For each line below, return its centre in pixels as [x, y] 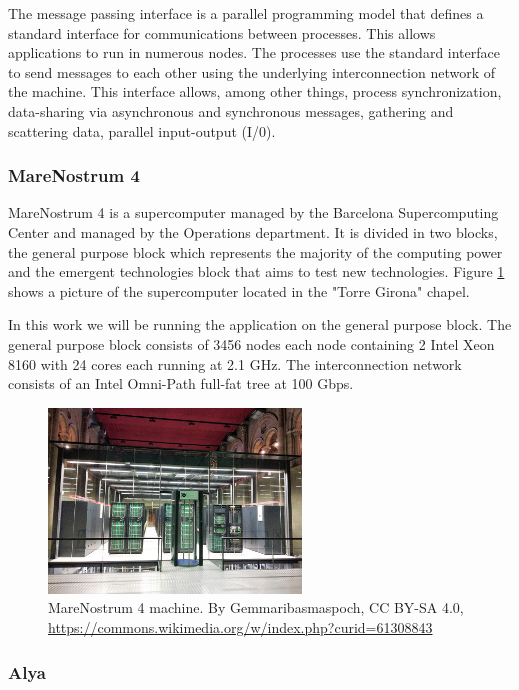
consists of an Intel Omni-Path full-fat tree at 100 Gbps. [181, 383]
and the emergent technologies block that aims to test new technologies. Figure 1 [256, 271]
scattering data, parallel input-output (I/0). [142, 130]
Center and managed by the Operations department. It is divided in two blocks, [253, 231]
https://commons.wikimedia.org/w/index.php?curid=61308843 [240, 627]
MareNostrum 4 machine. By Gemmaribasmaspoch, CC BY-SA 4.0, [256, 607]
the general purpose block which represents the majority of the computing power [255, 251]
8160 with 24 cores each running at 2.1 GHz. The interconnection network [235, 363]
